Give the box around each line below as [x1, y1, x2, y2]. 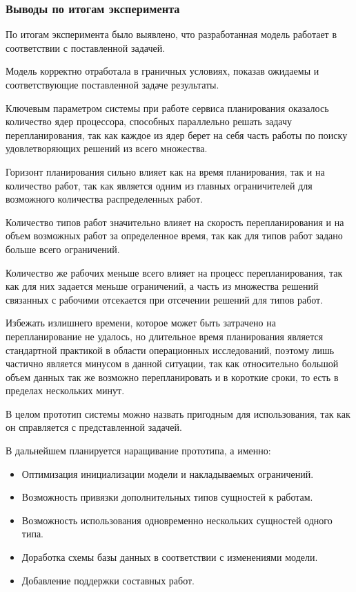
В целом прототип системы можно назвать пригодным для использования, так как [6, 406, 350, 420]
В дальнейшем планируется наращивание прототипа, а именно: [6, 443, 271, 458]
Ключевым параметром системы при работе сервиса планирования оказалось [6, 100, 329, 115]
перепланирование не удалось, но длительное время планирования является [6, 329, 324, 343]
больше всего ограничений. [6, 241, 120, 256]
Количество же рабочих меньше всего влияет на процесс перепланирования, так [6, 265, 343, 279]
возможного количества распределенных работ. [6, 192, 203, 206]
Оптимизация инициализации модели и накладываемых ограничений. [21, 466, 314, 481]
